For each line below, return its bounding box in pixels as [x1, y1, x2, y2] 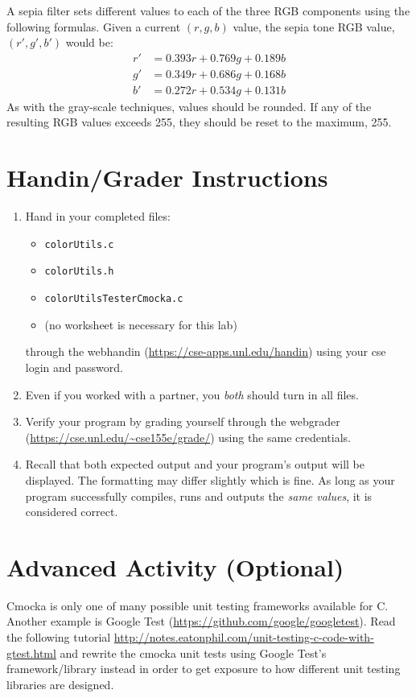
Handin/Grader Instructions [6, 161, 328, 194]
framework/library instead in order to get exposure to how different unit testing [6, 660, 401, 677]
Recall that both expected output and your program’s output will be [25, 456, 365, 473]
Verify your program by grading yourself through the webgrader [25, 413, 340, 430]
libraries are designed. [6, 675, 114, 692]
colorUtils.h [44, 266, 114, 278]
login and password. [25, 358, 123, 375]
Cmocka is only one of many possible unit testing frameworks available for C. [6, 597, 389, 613]
